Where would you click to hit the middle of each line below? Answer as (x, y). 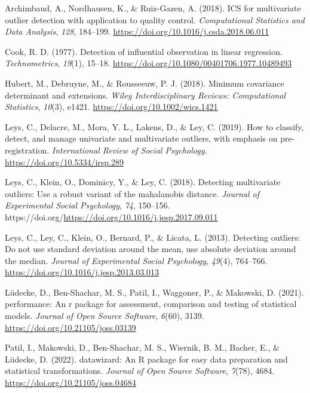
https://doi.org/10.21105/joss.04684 (70, 383)
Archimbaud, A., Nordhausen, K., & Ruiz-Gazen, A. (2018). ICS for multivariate (153, 8)
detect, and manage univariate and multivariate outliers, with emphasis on (141, 138)
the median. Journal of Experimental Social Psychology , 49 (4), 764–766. (136, 260)
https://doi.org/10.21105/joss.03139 (70, 327)
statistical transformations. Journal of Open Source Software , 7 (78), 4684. (140, 371)
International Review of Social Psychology (128, 150)
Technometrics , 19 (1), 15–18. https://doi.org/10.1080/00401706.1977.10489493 (148, 63)
